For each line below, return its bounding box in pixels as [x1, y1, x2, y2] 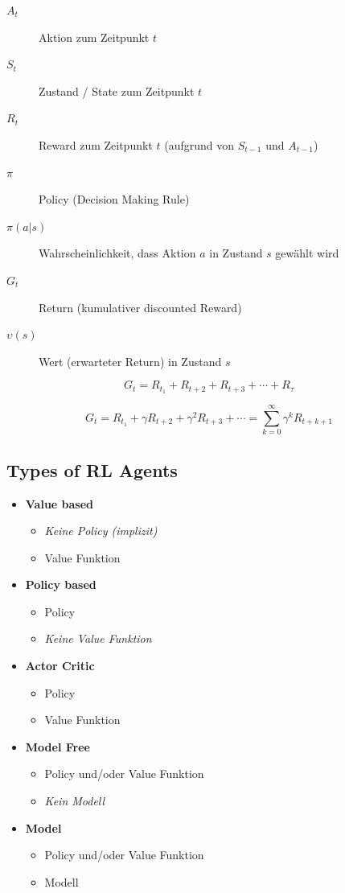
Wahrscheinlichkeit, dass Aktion [39, 245, 196, 261]
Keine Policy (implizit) [44, 522, 158, 539]
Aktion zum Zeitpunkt [39, 28, 150, 45]
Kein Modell [44, 792, 105, 809]
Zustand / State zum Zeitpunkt [39, 82, 195, 99]
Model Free [25, 738, 90, 755]
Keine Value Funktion [44, 630, 152, 647]
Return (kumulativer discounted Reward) [39, 298, 242, 315]
